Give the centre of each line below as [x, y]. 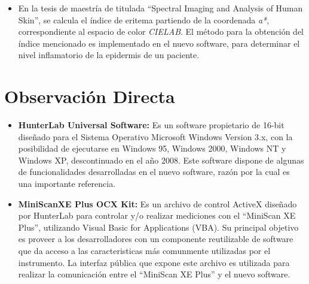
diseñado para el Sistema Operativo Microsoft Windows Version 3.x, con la [155, 136]
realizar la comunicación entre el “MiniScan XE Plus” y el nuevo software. [154, 274]
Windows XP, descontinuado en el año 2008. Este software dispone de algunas [161, 160]
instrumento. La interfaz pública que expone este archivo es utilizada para [154, 262]
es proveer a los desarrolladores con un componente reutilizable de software [156, 239]
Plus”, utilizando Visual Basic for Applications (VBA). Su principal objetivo [158, 227]
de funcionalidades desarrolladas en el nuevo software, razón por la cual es [154, 172]
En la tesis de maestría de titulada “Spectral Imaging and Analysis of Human [160, 8]
